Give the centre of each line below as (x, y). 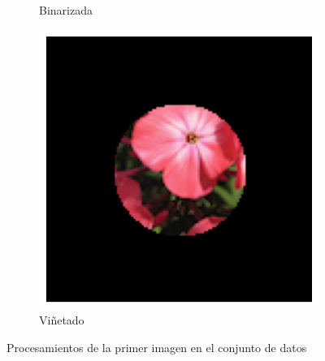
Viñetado (62, 320)
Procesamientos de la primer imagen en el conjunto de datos (157, 347)
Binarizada (66, 10)
